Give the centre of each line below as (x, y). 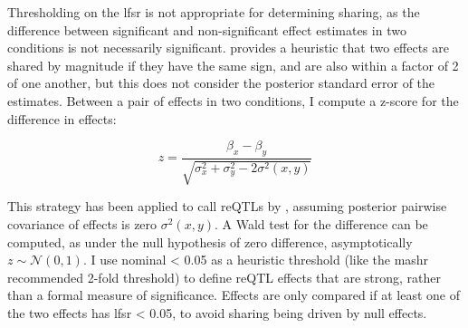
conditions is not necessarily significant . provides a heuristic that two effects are (229, 48)
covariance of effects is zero (82, 223)
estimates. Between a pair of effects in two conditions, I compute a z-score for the (233, 100)
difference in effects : (62, 118)
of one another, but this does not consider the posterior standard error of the (221, 83)
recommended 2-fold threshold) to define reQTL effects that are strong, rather (224, 277)
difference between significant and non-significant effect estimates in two (207, 29)
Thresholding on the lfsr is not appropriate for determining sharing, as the (214, 12)
